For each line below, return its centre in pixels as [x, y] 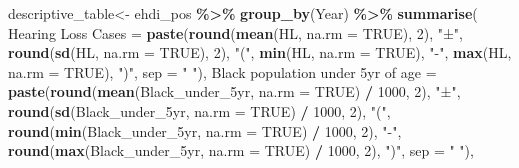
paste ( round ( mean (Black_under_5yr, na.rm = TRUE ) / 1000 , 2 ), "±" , [234, 91]
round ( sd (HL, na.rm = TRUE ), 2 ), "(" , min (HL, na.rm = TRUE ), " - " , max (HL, [260, 52]
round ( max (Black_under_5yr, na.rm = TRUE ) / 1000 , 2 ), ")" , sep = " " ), [241, 150]
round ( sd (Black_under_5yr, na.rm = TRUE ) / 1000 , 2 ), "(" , [199, 110]
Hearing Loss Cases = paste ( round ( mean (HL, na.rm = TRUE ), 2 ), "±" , [236, 32]
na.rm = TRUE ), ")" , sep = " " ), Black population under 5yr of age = [222, 71]
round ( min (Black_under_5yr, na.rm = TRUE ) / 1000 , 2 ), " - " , [205, 130]
